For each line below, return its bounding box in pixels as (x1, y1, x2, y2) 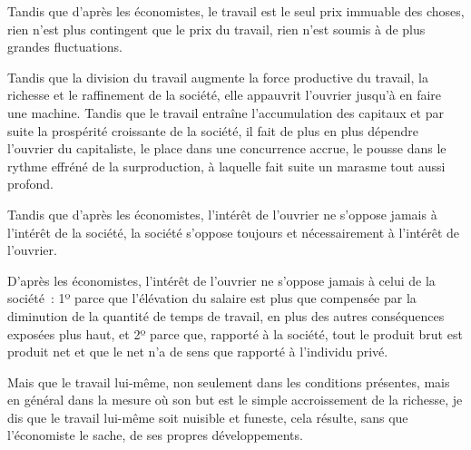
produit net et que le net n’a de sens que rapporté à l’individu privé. (7, 342, 388, 361)
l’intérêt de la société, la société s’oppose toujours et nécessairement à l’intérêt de (7, 222, 460, 241)
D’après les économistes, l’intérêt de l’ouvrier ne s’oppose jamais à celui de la (7, 270, 436, 289)
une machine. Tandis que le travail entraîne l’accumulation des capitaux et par (7, 103, 444, 122)
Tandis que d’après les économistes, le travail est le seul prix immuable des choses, (7, 2, 465, 20)
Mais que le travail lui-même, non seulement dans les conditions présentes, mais (7, 372, 450, 391)
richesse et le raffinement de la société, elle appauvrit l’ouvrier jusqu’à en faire (7, 85, 442, 104)
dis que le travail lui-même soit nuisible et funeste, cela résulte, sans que (7, 407, 408, 426)
